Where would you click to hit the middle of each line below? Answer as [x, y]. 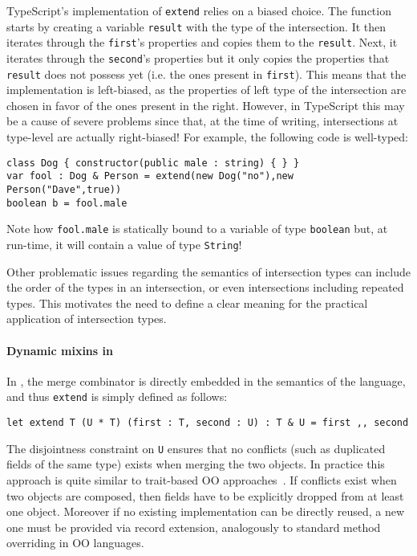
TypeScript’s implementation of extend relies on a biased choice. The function [199, 10]
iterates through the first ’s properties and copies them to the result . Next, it [202, 42]
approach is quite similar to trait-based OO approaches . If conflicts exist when [202, 479]
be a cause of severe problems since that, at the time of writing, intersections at [202, 121]
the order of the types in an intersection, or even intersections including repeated [205, 287]
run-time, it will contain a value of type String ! [124, 244]
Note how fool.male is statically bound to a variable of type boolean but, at [197, 229]
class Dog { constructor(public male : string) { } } [153, 163]
